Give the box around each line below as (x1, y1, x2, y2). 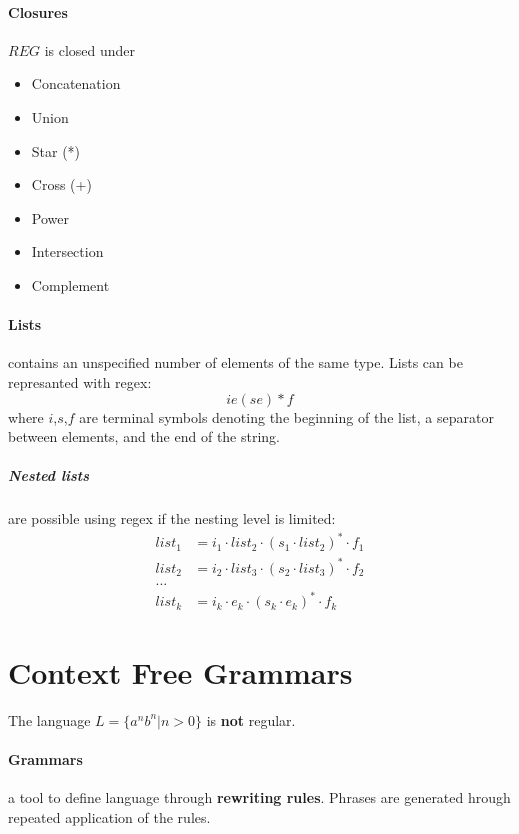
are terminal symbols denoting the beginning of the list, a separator (79, 406, 494, 427)
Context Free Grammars (8, 651, 353, 692)
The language (8, 709, 91, 730)
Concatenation (31, 73, 121, 94)
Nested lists (8, 465, 90, 486)
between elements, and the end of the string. (8, 426, 281, 447)
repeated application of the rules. (8, 806, 211, 827)
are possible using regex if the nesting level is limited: (8, 508, 336, 529)
